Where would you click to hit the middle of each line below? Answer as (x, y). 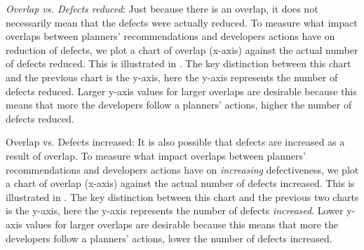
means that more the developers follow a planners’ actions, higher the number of (179, 105)
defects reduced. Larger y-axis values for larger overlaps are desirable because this (181, 91)
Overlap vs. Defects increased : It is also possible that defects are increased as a (175, 142)
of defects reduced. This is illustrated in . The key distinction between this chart (178, 63)
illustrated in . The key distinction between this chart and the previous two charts (182, 196)
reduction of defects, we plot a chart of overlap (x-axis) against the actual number (182, 49)
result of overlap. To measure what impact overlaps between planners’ (156, 155)
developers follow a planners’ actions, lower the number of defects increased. (169, 238)
